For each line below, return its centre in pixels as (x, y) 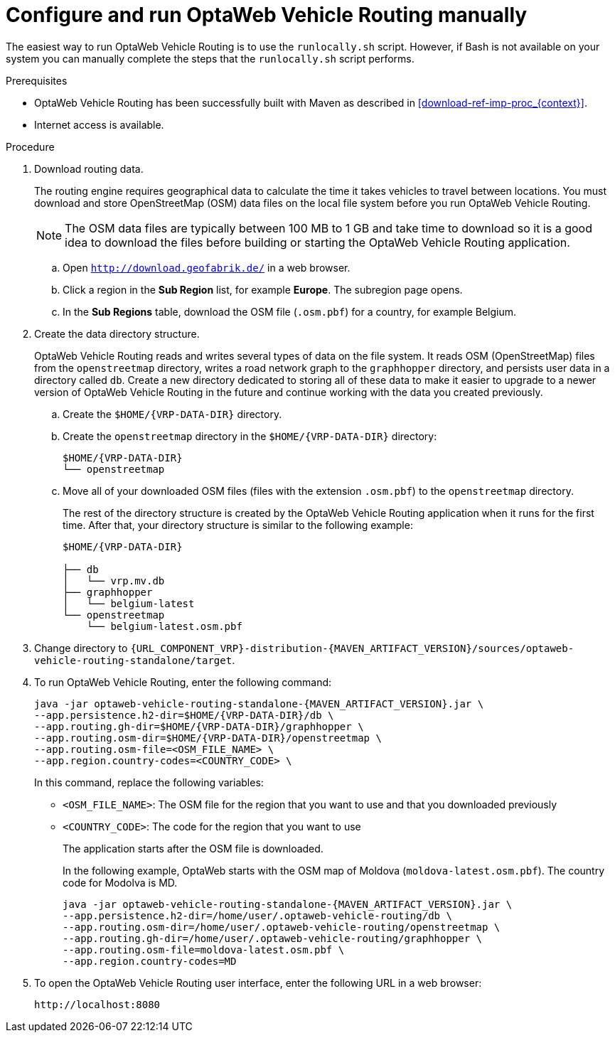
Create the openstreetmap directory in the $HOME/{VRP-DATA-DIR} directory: (250, 436)
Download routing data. (89, 168)
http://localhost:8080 (97, 1004)
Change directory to (81, 648)
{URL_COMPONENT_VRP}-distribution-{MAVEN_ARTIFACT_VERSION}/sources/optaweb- (352, 648)
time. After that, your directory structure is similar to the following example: (238, 525)
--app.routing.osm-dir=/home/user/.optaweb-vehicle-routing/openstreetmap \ (282, 927)
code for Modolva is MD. (120, 882)
